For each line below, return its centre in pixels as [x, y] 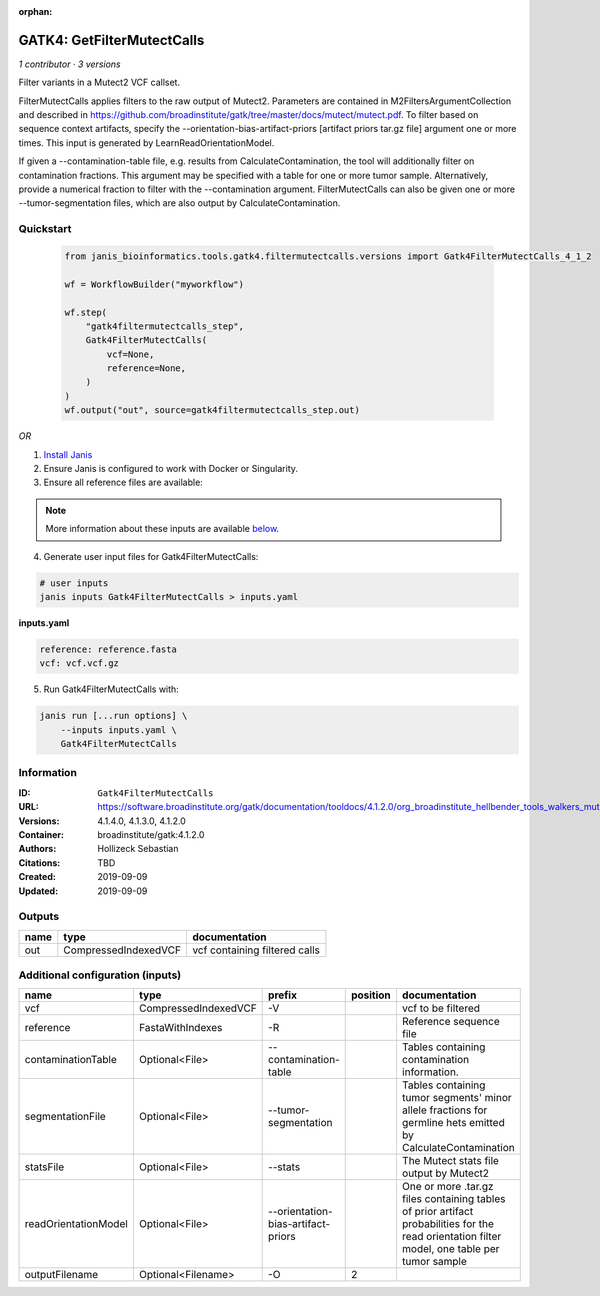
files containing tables [453, 1199]
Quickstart [45, 229]
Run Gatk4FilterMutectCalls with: [111, 689]
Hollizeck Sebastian [138, 849]
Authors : [37, 849]
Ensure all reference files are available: [123, 482]
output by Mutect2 [445, 1173]
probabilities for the [448, 1224]
